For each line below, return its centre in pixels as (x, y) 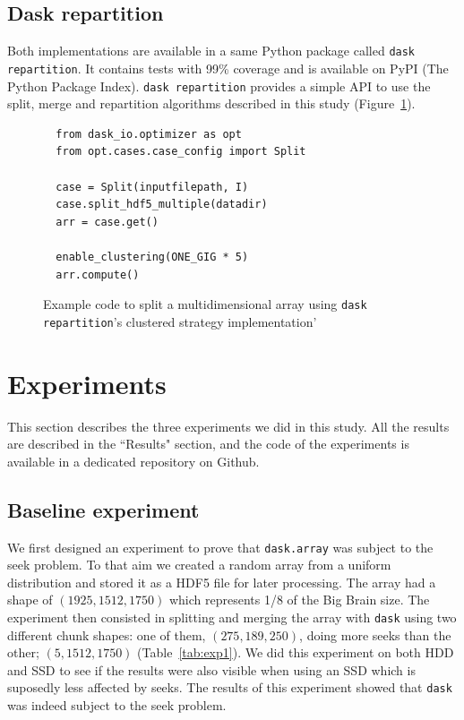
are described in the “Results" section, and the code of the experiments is (208, 444)
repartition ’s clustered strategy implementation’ (180, 321)
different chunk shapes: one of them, (107, 634)
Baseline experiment (103, 509)
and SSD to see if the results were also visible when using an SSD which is (211, 669)
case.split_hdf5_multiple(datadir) (162, 205)
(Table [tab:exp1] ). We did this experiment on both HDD (296, 652)
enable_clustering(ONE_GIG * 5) (152, 257)
